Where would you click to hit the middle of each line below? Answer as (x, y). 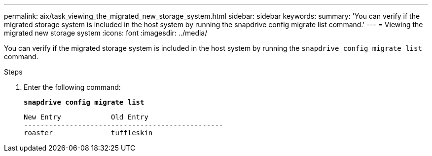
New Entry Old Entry (86, 117)
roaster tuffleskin (88, 133)
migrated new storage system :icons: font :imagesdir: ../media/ (106, 33)
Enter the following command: (72, 87)
